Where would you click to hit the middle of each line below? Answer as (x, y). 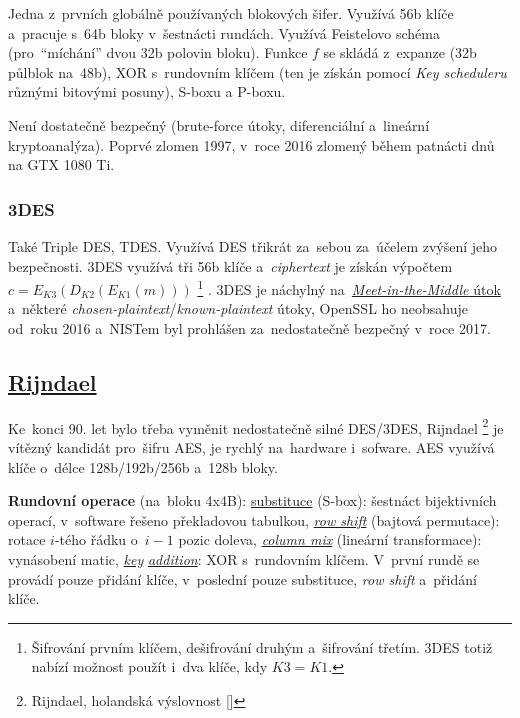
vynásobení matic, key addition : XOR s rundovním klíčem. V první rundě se (244, 559)
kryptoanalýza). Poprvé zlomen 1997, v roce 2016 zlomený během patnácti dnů (251, 144)
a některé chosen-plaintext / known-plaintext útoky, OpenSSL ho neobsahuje (238, 308)
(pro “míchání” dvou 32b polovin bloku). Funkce (158, 52)
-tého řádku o (96, 539)
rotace (27, 539)
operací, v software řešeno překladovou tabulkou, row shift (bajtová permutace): (254, 519)
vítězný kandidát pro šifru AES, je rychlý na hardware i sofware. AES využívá (251, 447)
